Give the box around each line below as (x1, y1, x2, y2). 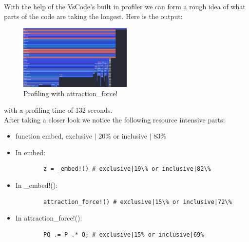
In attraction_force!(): (15, 213, 82, 223)
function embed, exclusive (15, 131, 92, 141)
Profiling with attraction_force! (23, 88, 118, 99)
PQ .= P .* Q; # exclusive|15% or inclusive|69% (43, 231, 204, 238)
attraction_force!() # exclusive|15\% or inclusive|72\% (43, 198, 232, 205)
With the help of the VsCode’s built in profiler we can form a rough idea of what (4, 1, 246, 11)
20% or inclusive (98, 131, 147, 141)
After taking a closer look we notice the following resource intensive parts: (4, 114, 225, 124)
